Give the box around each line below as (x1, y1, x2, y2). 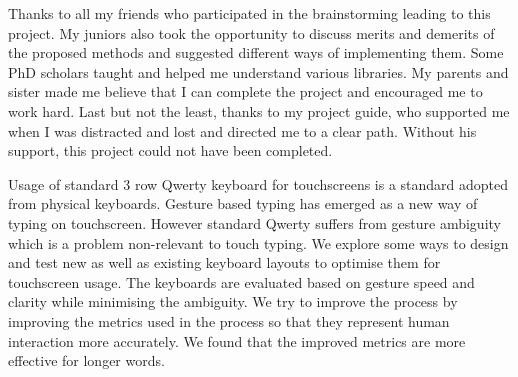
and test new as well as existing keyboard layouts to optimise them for (8, 252, 441, 273)
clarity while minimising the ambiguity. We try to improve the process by (8, 291, 458, 312)
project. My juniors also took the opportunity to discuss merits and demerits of (8, 22, 495, 43)
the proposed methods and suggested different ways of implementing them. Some (8, 42, 504, 63)
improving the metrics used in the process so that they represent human (8, 310, 450, 331)
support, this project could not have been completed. (8, 140, 333, 161)
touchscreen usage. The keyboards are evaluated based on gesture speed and (8, 271, 475, 292)
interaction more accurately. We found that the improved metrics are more (8, 330, 466, 351)
